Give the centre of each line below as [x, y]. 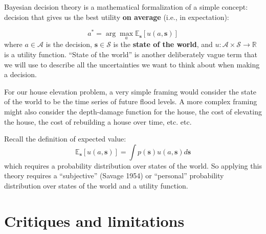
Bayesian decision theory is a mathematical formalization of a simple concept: [126, 7]
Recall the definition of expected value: [65, 139]
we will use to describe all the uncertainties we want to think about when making [132, 64]
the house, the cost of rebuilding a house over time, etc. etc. [98, 121]
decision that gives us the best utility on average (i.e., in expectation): [117, 17]
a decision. [20, 74]
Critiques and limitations [94, 220]
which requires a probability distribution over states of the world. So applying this [133, 165]
